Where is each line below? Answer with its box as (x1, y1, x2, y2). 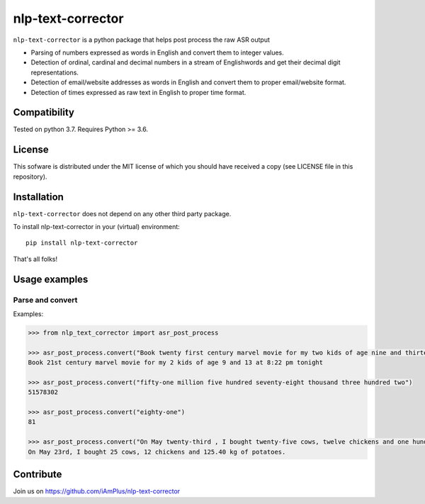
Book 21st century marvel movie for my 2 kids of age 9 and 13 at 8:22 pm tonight (28, 359, 324, 366)
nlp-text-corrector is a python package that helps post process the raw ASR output (13, 35, 271, 44)
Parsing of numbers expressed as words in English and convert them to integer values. (30, 48, 285, 57)
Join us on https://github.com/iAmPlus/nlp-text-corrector (13, 487, 181, 495)
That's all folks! (13, 254, 58, 263)
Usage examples (13, 273, 89, 285)
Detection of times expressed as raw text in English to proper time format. (30, 88, 246, 96)
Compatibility (13, 106, 74, 118)
